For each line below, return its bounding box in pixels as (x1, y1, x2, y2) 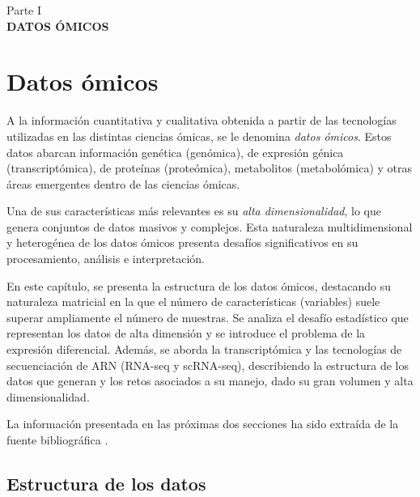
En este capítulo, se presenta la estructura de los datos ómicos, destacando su (6, 277, 392, 294)
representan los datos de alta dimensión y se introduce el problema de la (6, 325, 366, 342)
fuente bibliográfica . (6, 431, 108, 448)
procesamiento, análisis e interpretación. (6, 250, 205, 267)
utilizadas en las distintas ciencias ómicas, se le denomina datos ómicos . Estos (6, 127, 392, 144)
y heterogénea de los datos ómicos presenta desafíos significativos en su (6, 234, 358, 251)
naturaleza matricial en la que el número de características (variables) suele (6, 293, 380, 310)
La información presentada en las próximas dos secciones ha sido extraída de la (6, 415, 399, 432)
